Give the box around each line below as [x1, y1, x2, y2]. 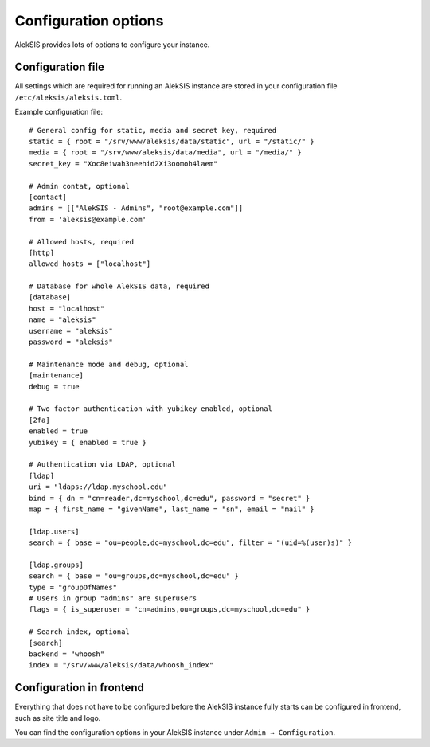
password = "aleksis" [29, 338, 113, 346]
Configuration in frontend [14, 681, 145, 694]
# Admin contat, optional [29, 182, 131, 190]
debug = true [29, 382, 80, 391]
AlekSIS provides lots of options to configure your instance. [14, 40, 210, 49]
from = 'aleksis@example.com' [29, 215, 147, 224]
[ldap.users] [29, 526, 80, 536]
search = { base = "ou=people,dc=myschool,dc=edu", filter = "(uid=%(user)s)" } [29, 538, 353, 547]
